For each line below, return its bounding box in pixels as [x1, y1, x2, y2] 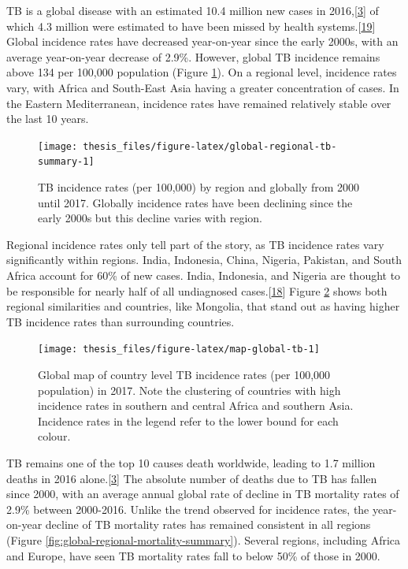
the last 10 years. [6, 110, 89, 127]
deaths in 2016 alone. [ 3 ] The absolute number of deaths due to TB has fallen [6, 470, 377, 486]
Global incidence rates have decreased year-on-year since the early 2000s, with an [6, 33, 399, 50]
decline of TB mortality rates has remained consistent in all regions [45, 516, 371, 533]
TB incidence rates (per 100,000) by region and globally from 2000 [38, 179, 359, 195]
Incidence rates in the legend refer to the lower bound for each [38, 412, 339, 429]
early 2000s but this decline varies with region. [38, 210, 263, 226]
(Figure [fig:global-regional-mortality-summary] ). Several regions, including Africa [6, 532, 401, 548]
